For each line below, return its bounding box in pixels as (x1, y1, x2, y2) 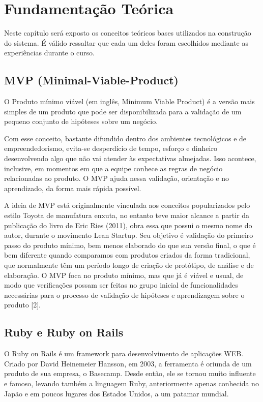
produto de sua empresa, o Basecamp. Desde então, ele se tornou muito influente (4, 368, 256, 379)
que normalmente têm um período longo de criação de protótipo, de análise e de (4, 260, 254, 270)
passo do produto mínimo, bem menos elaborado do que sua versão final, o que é (4, 239, 256, 250)
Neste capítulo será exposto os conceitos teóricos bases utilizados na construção (4, 27, 251, 38)
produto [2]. (4, 299, 41, 310)
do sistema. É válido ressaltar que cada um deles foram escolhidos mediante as (4, 37, 248, 48)
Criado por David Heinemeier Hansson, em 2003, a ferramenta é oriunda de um (4, 358, 252, 368)
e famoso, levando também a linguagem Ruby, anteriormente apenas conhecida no (4, 378, 259, 388)
